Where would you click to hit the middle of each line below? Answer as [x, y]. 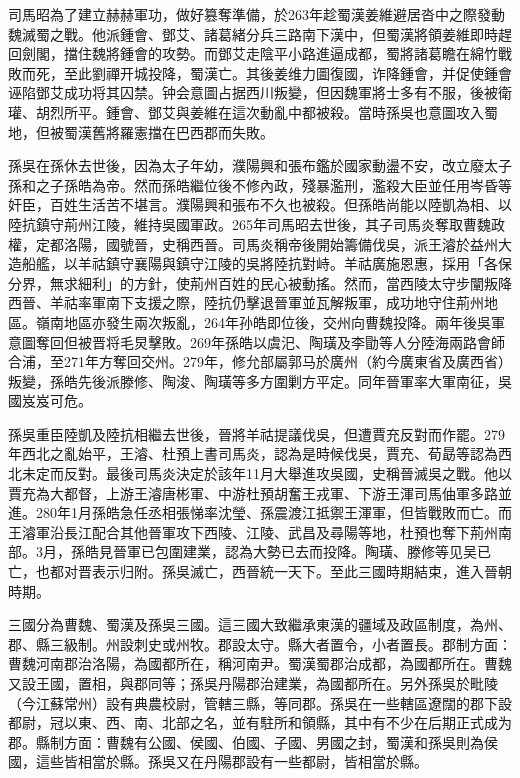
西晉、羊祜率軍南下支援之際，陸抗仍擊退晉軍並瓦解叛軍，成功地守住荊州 [246, 302]
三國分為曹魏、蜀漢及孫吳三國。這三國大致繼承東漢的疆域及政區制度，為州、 [260, 624]
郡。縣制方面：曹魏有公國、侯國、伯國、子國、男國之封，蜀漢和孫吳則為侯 [253, 741]
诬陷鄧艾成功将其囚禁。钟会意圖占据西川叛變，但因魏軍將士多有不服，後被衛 [260, 92]
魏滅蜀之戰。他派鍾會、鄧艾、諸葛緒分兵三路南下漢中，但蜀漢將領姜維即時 [253, 33]
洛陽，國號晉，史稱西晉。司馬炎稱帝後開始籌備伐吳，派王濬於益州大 [287, 243]
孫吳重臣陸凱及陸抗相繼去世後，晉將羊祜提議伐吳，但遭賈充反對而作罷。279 [256, 433]
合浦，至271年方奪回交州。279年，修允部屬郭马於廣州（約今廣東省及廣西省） [260, 361]
